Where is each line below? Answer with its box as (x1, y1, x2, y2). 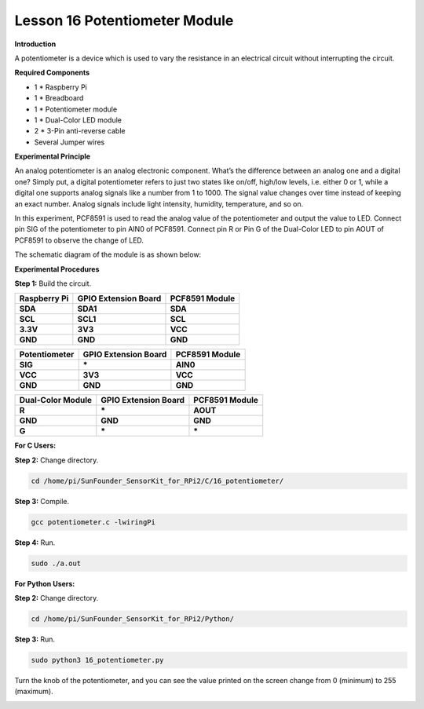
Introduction (14, 39, 57, 49)
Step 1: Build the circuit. (14, 279, 92, 288)
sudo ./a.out (31, 558, 82, 568)
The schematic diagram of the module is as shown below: (14, 250, 202, 259)
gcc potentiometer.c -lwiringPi (31, 517, 156, 526)
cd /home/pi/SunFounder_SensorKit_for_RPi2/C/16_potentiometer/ (31, 476, 284, 485)
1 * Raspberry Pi (34, 82, 88, 92)
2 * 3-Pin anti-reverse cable (34, 126, 126, 136)
